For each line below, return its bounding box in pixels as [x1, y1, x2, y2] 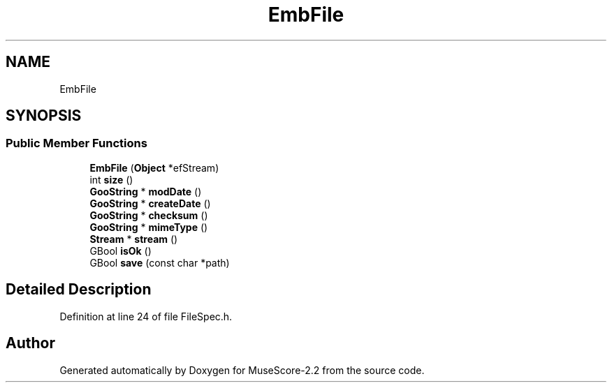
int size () [89, 173, 133, 186]
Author [6, 334, 55, 352]
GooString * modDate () [89, 185, 202, 197]
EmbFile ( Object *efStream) [89, 161, 219, 174]
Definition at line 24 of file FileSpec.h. [59, 310, 233, 322]
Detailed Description [6, 281, 152, 299]
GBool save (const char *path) [89, 256, 230, 269]
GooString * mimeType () [89, 221, 208, 233]
